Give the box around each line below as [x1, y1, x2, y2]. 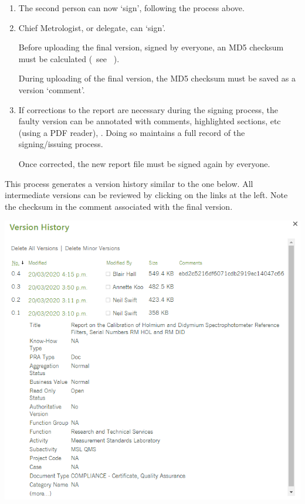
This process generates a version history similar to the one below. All [5, 177, 253, 189]
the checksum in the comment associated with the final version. [5, 200, 233, 212]
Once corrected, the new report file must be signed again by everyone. [18, 157, 270, 169]
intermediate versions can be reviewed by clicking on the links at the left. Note [5, 189, 288, 201]
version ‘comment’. [18, 83, 85, 96]
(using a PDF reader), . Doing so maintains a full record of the [18, 126, 245, 138]
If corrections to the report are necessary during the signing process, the [18, 103, 278, 115]
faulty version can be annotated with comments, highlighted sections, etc [18, 115, 281, 127]
